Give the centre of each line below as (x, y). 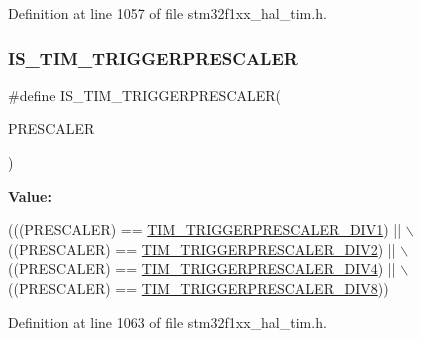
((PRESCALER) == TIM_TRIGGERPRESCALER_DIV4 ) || (202, 268)
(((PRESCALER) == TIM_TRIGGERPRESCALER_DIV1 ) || (205, 229)
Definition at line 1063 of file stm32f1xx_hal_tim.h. (167, 321)
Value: (30, 195)
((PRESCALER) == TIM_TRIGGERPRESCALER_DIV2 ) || (202, 248)
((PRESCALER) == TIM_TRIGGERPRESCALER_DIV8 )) (198, 287)
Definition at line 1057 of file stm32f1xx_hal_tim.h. (167, 13)
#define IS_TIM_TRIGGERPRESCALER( (145, 94)
